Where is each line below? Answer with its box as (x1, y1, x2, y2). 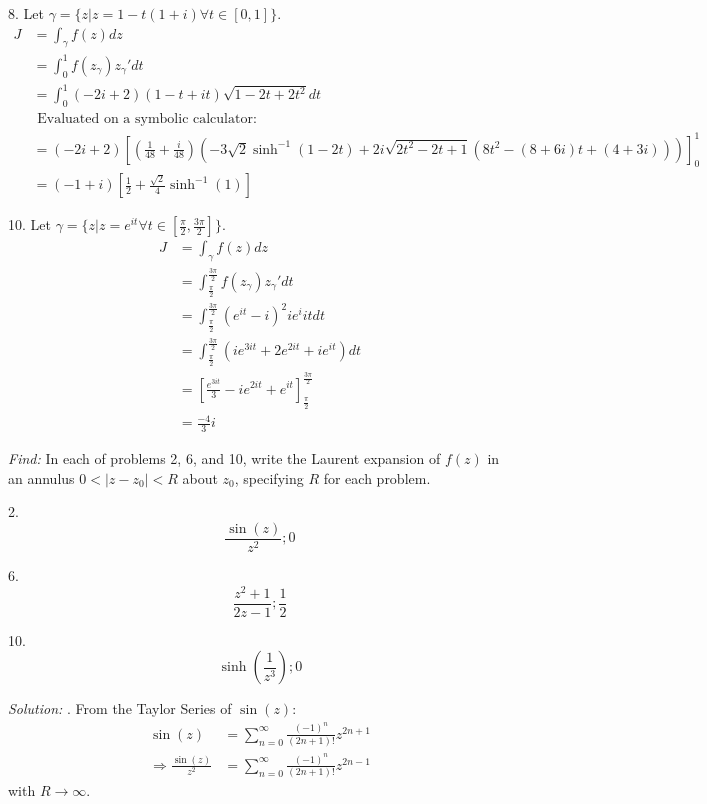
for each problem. (323, 467, 431, 488)
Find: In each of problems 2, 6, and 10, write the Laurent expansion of (8, 448, 441, 469)
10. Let (8, 214, 51, 235)
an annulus (8, 467, 75, 488)
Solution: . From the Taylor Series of (8, 698, 232, 719)
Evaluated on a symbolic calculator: (37, 112, 257, 127)
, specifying (234, 467, 304, 488)
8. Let (8, 3, 44, 23)
